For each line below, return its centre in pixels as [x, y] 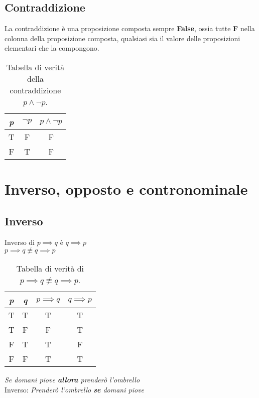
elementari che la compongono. [52, 48]
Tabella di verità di [50, 269]
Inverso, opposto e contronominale [126, 189]
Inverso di [20, 242]
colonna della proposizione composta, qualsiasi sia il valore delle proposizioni [122, 38]
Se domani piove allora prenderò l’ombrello [72, 380]
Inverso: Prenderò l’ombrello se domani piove [75, 389]
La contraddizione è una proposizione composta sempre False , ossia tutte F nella [130, 28]
